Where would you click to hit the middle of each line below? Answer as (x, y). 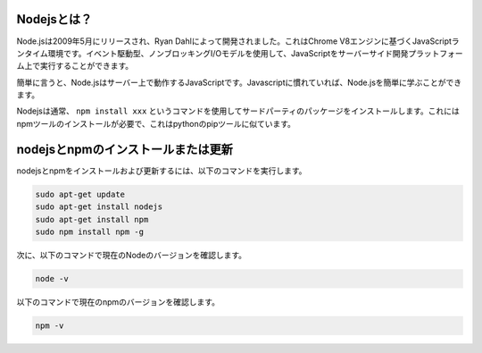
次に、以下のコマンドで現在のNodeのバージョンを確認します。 (132, 255)
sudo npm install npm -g (90, 231)
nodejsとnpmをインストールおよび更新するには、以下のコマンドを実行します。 (162, 171)
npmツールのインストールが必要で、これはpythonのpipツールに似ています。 (156, 123)
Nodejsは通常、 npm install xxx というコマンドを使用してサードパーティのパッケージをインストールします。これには (238, 111)
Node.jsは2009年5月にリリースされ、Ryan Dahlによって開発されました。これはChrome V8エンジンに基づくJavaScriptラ (238, 41)
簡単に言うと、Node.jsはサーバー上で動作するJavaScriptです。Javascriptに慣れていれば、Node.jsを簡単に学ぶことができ (239, 82)
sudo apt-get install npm (92, 219)
